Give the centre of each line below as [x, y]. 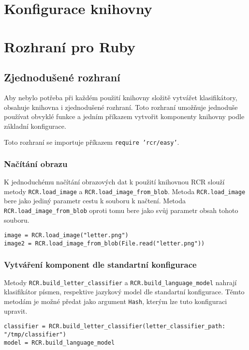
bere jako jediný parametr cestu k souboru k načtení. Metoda [95, 201]
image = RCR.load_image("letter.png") [66, 236]
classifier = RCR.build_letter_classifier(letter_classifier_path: [115, 327]
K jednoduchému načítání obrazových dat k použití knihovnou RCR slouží [114, 182]
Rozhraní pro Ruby [70, 46]
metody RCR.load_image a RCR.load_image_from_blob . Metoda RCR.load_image [125, 191]
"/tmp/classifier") [35, 334]
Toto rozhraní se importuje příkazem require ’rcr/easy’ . [92, 142]
